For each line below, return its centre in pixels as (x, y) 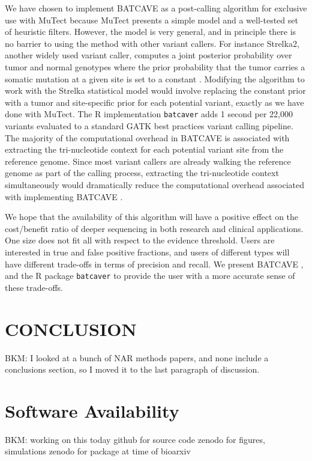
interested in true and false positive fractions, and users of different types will (147, 252)
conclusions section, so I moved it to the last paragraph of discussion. (132, 369)
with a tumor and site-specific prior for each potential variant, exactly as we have (154, 102)
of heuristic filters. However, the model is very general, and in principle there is (151, 32)
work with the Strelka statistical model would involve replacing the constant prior (155, 90)
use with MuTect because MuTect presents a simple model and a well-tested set (151, 20)
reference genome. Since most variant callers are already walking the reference (148, 161)
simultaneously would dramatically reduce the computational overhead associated (154, 184)
